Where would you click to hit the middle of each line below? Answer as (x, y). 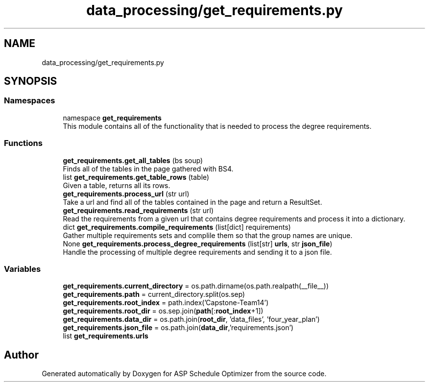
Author (21, 355)
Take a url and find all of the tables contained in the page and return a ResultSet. (192, 202)
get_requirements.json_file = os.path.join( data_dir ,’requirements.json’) (178, 328)
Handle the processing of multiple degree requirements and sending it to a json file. (197, 252)
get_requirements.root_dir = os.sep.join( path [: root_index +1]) (163, 311)
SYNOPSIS (31, 81)
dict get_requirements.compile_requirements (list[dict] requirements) (177, 227)
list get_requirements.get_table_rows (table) (136, 177)
